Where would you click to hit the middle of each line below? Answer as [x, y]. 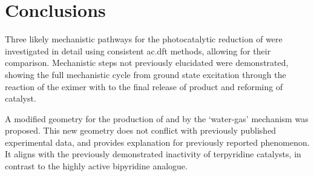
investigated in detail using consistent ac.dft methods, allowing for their [138, 51]
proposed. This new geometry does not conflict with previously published [141, 130]
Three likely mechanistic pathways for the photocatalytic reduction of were [144, 39]
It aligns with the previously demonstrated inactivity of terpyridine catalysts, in [153, 154]
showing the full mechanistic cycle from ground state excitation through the [146, 74]
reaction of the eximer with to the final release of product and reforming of [144, 86]
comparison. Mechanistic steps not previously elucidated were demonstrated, [147, 63]
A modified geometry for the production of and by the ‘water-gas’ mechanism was [157, 118]
